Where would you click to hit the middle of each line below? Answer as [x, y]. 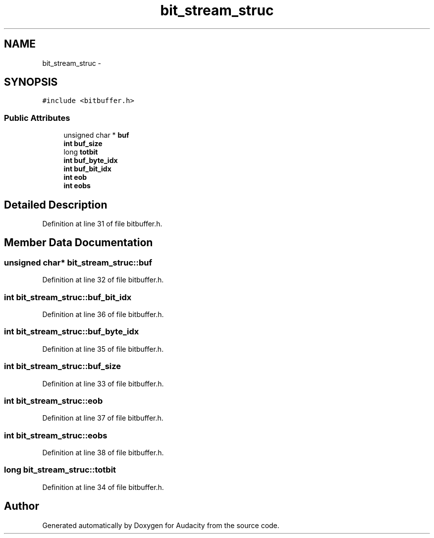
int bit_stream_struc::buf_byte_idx [72, 332]
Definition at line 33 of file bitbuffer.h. [103, 383]
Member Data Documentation [79, 243]
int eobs [77, 186]
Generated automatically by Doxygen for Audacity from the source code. [161, 525]
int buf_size [83, 144]
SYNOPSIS [31, 82]
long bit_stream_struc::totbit [60, 470]
